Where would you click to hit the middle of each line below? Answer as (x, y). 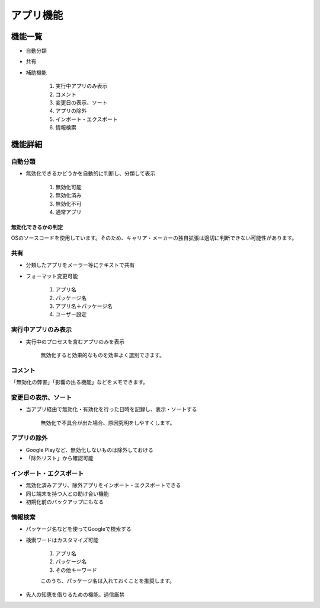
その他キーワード (76, 570)
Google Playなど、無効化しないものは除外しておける (89, 450)
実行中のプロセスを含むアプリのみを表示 (75, 342)
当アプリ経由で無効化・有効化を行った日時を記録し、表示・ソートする (111, 409)
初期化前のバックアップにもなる (65, 502)
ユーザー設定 (71, 314)
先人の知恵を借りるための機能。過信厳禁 (75, 594)
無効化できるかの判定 (37, 227)
